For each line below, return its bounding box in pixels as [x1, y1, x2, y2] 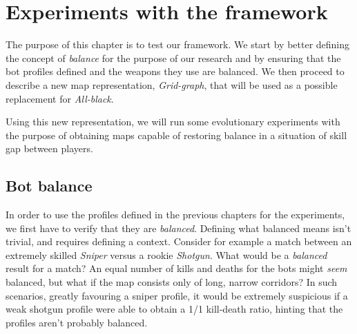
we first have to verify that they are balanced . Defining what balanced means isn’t [6, 220, 351, 235]
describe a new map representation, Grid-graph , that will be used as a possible [6, 77, 338, 92]
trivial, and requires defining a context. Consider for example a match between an [6, 234, 352, 249]
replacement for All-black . [6, 91, 114, 105]
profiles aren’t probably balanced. [6, 315, 148, 329]
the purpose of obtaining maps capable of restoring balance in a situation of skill [6, 127, 347, 142]
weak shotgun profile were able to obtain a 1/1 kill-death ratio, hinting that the [6, 302, 343, 316]
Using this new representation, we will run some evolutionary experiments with [6, 114, 340, 129]
